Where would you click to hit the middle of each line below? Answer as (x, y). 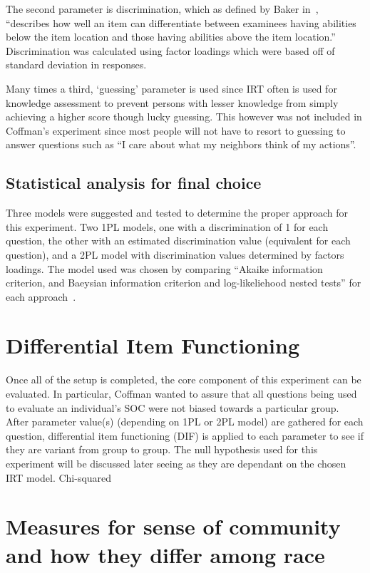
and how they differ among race (165, 554)
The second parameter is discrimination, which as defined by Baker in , (162, 9)
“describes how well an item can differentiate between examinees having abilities (181, 22)
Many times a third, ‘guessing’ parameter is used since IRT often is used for (171, 88)
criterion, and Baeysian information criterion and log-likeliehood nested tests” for (184, 283)
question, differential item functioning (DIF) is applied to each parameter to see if (185, 435)
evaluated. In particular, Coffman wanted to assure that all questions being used (181, 394)
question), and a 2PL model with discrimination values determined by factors (175, 254)
